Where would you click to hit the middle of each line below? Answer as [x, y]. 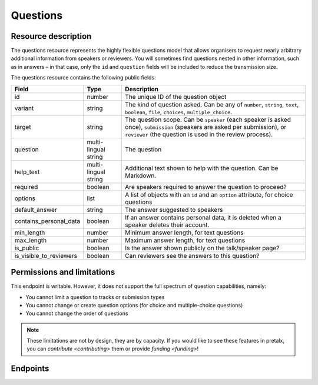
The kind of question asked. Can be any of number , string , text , [212, 104]
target [23, 127]
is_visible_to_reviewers [46, 255]
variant [24, 108]
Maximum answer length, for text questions [185, 240]
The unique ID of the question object [175, 97]
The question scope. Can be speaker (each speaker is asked [208, 120]
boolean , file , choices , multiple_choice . [178, 112]
